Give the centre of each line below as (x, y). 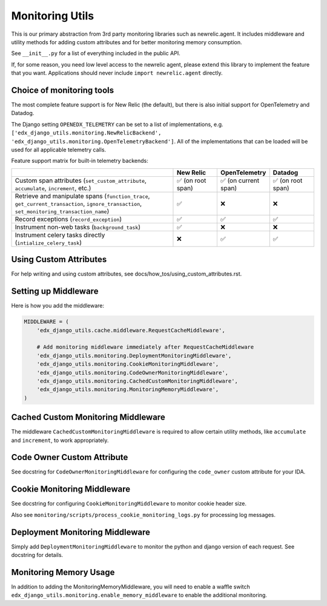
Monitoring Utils (52, 16)
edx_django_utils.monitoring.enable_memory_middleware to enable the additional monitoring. (139, 595)
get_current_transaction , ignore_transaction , (78, 203)
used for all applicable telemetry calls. (58, 150)
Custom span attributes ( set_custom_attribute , (81, 180)
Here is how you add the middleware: (58, 306)
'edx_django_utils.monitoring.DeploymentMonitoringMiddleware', (134, 355)
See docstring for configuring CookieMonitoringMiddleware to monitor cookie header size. (129, 504)
